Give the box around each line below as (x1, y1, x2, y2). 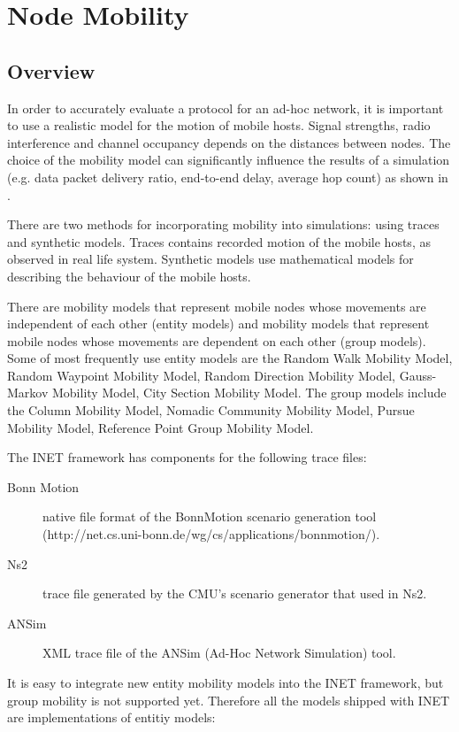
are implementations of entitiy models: (7, 708, 216, 727)
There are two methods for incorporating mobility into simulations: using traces (7, 215, 440, 234)
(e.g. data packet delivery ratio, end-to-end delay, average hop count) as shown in (7, 167, 448, 186)
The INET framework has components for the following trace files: (7, 448, 367, 466)
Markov (7, 383, 49, 402)
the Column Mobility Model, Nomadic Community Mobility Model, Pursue (7, 401, 415, 420)
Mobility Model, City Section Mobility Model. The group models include (51, 383, 447, 402)
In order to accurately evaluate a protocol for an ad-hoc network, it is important (7, 98, 444, 117)
